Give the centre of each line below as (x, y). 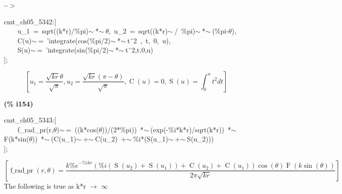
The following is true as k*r (45, 185)
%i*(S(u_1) (151, 139)
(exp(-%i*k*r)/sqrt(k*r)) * (191, 129)
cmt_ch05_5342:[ (30, 21)
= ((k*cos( (82, 129)
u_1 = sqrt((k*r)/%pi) (53, 31)
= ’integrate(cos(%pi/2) (74, 40)
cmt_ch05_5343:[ (30, 120)
